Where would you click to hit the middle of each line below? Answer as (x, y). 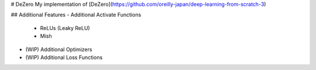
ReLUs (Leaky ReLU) (65, 28)
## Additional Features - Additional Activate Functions (76, 15)
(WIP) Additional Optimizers (59, 49)
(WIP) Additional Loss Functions (64, 57)
